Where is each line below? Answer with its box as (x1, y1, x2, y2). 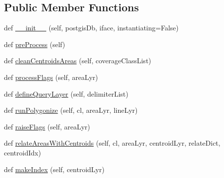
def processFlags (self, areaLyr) (4, 72, 98, 82)
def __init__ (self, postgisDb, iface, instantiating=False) (4, 23, 179, 33)
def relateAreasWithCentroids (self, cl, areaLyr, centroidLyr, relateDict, (4, 138, 221, 148)
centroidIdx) (4, 147, 41, 157)
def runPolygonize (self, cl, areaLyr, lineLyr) (4, 105, 138, 115)
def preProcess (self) (4, 39, 65, 49)
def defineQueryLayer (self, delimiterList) (4, 88, 128, 99)
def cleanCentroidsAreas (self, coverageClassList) (4, 55, 152, 66)
